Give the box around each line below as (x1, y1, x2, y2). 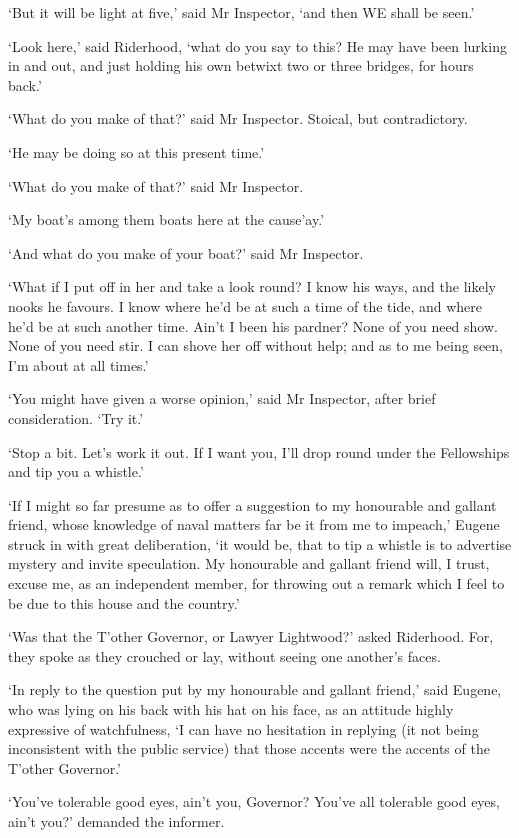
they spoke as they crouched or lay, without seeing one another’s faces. (8, 645, 441, 666)
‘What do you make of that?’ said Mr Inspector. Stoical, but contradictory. (8, 108, 468, 129)
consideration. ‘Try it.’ (8, 407, 144, 428)
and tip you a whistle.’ (8, 461, 144, 482)
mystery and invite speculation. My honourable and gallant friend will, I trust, (8, 553, 490, 574)
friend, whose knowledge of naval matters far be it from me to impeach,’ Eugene (8, 514, 500, 535)
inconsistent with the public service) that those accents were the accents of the (8, 738, 490, 759)
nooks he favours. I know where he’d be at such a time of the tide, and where (8, 295, 482, 316)
